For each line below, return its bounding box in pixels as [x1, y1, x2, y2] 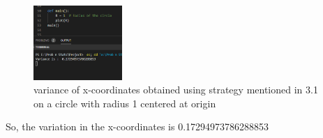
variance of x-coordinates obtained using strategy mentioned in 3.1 [33, 82, 318, 97]
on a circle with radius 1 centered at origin [33, 95, 216, 110]
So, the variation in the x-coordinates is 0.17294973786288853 [6, 119, 269, 134]
